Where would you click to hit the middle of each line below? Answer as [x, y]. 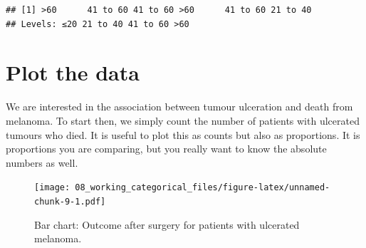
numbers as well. [42, 162]
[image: [52, 188]
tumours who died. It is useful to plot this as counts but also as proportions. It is [183, 134]
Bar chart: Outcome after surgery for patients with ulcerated [167, 224]
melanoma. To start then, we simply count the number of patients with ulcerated [183, 120]
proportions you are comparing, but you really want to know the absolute [166, 149]
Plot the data [73, 72]
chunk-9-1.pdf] [70, 201]
